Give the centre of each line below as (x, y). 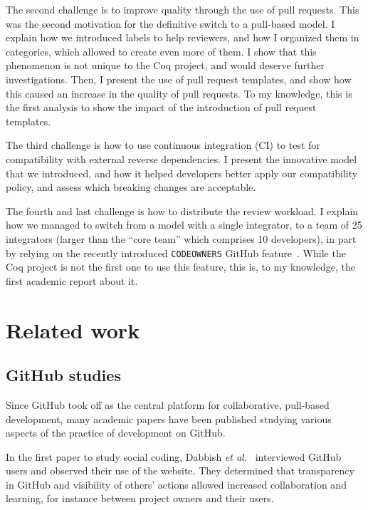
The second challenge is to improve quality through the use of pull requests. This (183, 9)
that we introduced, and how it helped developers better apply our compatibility (182, 173)
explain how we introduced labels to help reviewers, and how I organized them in (183, 37)
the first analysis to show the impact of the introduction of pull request (161, 107)
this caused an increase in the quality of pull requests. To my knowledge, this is (179, 93)
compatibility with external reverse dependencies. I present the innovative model (182, 158)
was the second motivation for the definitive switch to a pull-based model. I (170, 23)
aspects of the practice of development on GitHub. (116, 433)
